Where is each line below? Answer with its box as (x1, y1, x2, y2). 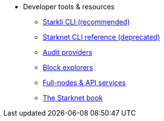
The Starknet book (43, 94, 103, 102)
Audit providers (43, 48, 92, 56)
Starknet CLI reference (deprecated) (43, 33, 160, 41)
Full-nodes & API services (43, 78, 126, 87)
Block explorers (43, 63, 93, 72)
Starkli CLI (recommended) (43, 18, 130, 26)
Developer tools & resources (23, 2, 115, 11)
